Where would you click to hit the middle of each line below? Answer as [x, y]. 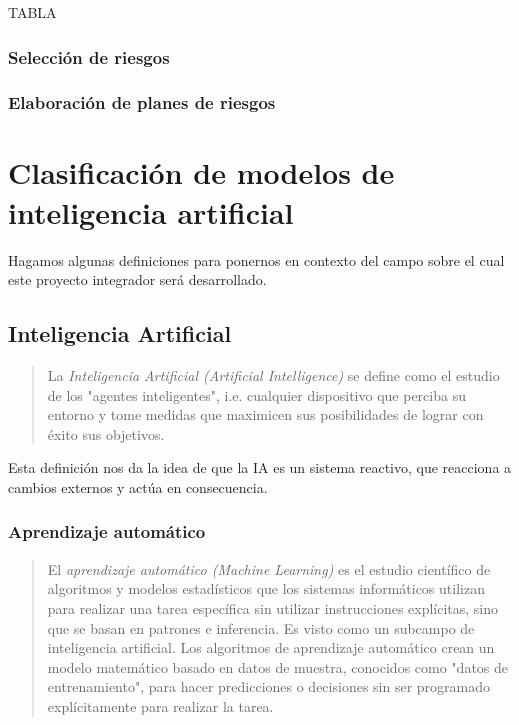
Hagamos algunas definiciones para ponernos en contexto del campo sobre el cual [256, 259]
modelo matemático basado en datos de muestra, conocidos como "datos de [278, 666]
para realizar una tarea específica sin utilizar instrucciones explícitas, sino [273, 607]
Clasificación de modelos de [201, 172]
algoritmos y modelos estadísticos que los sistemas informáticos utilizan [266, 588]
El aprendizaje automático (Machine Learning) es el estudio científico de [269, 568]
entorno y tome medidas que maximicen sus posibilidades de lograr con [265, 414]
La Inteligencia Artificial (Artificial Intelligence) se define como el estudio [273, 374]
